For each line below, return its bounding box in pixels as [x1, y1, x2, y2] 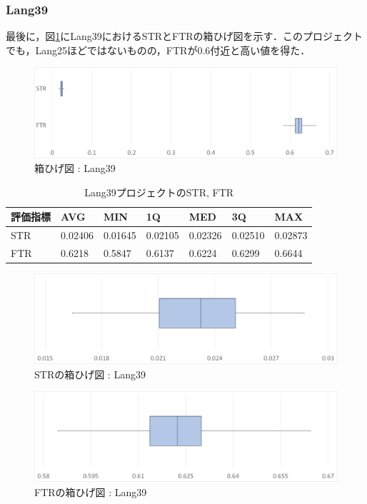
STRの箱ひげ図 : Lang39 [34, 366, 146, 381]
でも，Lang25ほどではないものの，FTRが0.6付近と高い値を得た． [6, 42, 311, 57]
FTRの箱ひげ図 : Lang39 [34, 485, 147, 500]
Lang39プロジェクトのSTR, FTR [84, 184, 234, 199]
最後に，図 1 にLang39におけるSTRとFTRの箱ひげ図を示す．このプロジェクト [6, 29, 363, 44]
